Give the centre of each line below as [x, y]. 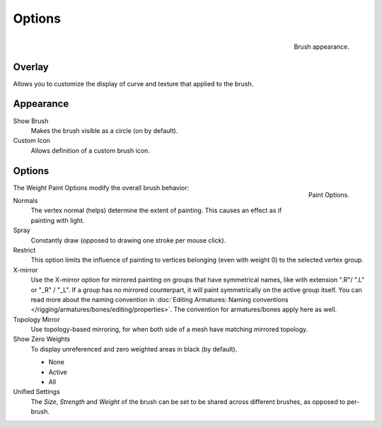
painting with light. [58, 220]
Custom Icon [32, 141]
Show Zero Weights [42, 339]
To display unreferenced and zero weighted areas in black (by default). [134, 349]
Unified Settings [36, 392]
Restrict [24, 250]
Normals [25, 201]
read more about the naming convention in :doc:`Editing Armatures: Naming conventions [160, 299]
